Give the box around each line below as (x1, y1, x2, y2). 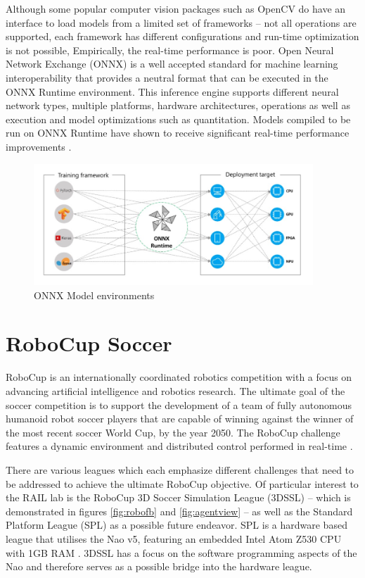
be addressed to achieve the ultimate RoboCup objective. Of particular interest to (6, 476, 359, 491)
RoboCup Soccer (6, 329, 172, 358)
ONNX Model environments (34, 287, 155, 302)
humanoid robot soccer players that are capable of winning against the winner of (6, 411, 354, 426)
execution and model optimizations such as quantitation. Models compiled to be (6, 111, 351, 126)
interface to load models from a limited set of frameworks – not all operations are (6, 15, 357, 30)
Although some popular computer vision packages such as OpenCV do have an (6, 1, 346, 15)
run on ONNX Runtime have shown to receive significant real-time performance (6, 125, 350, 140)
